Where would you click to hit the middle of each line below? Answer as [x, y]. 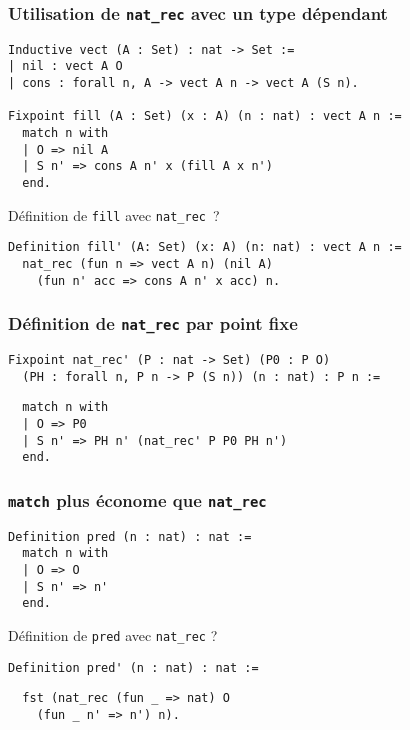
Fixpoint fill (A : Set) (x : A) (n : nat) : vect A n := [205, 116]
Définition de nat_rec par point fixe [153, 323]
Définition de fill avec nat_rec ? [114, 214]
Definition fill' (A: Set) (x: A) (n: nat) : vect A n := [205, 247]
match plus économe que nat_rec [137, 499]
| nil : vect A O [65, 66]
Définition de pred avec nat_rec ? [113, 635]
